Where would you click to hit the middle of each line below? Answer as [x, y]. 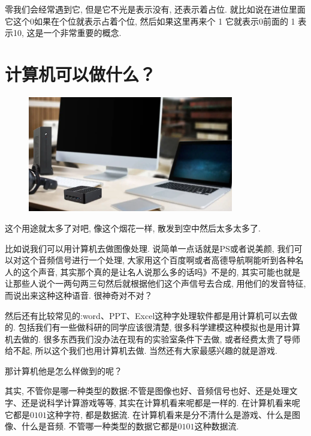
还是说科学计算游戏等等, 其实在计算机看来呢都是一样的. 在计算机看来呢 [161, 403]
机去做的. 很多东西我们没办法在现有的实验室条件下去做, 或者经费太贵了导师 [153, 339]
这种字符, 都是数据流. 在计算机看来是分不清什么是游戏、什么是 [170, 414]
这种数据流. [217, 426]
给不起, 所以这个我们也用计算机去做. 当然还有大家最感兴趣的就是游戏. [141, 351]
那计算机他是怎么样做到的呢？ [64, 370]
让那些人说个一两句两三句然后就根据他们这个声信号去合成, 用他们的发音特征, [155, 283]
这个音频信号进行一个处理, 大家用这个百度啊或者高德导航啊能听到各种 [158, 260]
